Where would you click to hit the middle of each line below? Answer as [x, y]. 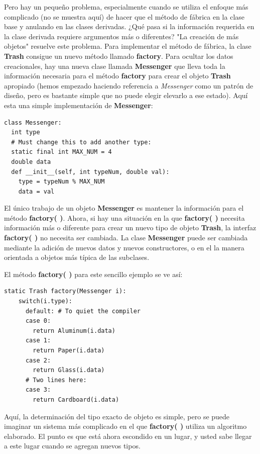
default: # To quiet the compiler [83, 311]
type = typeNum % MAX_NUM [61, 182]
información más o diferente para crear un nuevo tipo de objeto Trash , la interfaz [130, 228]
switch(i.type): [45, 301]
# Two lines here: [56, 380]
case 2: [38, 360]
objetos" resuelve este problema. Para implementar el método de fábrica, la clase [128, 46]
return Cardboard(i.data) [76, 399]
